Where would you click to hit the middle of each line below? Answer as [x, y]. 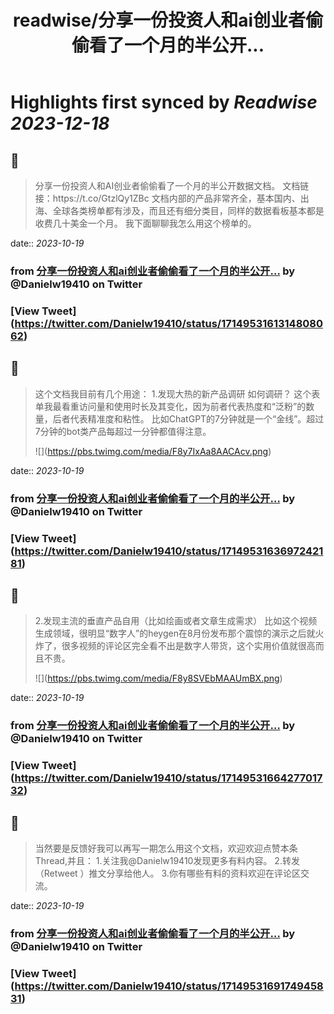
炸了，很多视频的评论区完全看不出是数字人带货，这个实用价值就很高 [175, 646]
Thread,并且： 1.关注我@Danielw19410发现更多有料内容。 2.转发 [167, 860]
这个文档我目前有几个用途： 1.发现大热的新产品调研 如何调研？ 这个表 [177, 393]
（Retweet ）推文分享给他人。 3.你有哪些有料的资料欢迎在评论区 [167, 873]
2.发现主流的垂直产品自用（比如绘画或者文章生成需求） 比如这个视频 [176, 621]
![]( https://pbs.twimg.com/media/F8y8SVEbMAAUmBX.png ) [158, 678]
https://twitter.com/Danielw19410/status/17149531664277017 [168, 778]
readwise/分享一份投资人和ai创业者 [159, 20]
